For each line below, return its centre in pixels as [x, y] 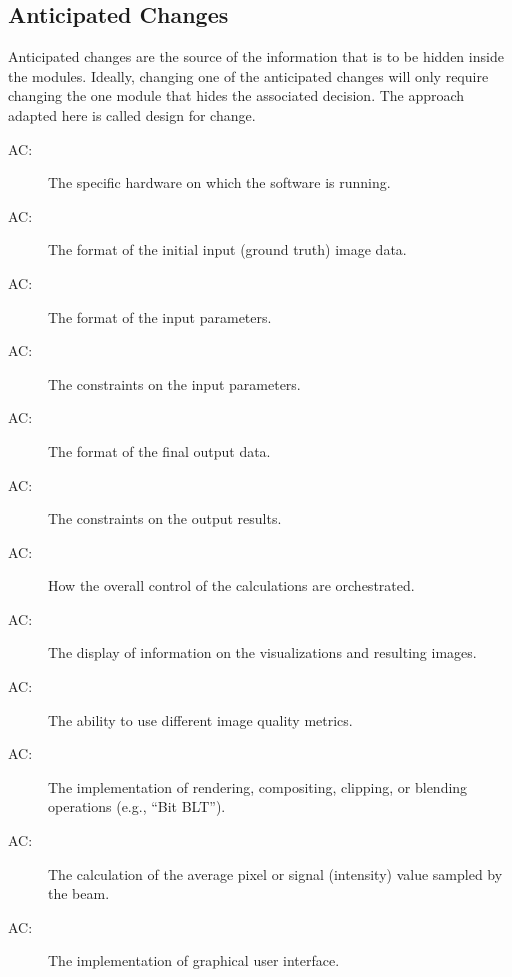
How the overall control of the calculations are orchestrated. [231, 585]
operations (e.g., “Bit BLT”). [137, 806]
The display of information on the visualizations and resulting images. [262, 652]
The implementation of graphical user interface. [194, 960]
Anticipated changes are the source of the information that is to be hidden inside [256, 56]
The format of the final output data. [159, 450]
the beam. [79, 893]
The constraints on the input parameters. [174, 383]
